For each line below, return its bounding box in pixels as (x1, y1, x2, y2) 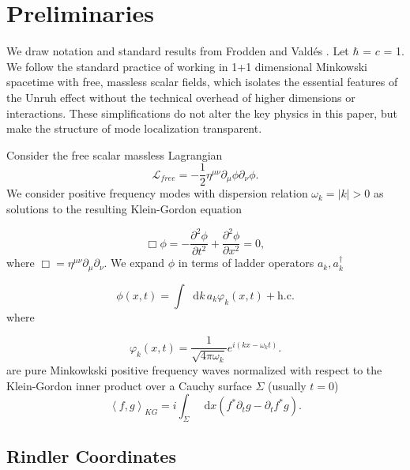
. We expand (103, 254, 165, 271)
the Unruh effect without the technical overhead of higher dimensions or (6, 88, 355, 105)
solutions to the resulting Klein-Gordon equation (6, 200, 242, 216)
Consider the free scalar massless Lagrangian (6, 146, 223, 163)
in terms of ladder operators (178, 254, 314, 271)
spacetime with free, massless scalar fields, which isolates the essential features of (6, 73, 398, 90)
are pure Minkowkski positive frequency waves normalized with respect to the (6, 361, 382, 378)
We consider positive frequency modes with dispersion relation (6, 185, 308, 201)
